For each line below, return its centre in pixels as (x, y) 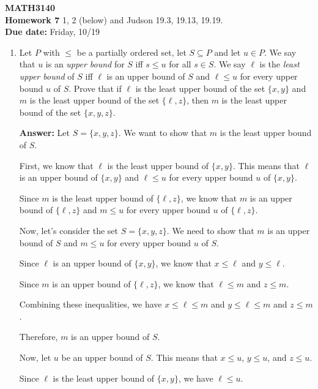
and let (227, 52)
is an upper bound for (85, 64)
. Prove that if (95, 88)
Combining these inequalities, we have (91, 304)
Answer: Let (45, 133)
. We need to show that (210, 230)
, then (198, 100)
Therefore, (39, 337)
